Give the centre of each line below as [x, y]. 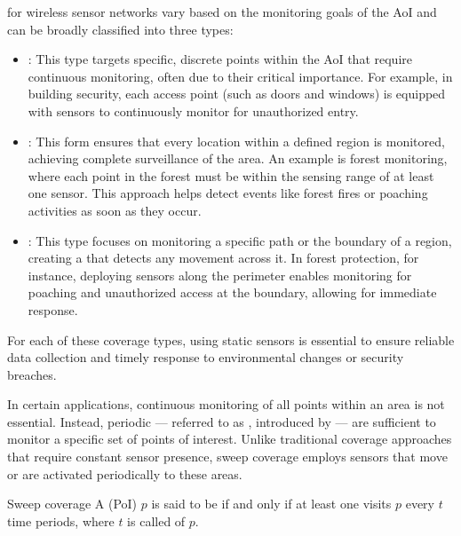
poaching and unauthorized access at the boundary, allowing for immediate [232, 292]
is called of [156, 520]
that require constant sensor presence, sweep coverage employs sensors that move [227, 457]
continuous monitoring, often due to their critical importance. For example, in [240, 76]
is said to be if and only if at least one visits [271, 504]
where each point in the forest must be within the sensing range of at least [231, 175]
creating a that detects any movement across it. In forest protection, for [223, 258]
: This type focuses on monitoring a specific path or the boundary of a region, [240, 240]
